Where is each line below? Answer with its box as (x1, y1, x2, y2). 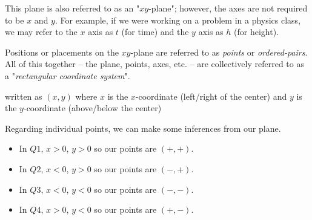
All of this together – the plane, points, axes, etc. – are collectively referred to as (5, 57, 304, 70)
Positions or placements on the (5, 45, 119, 58)
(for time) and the (121, 25, 189, 38)
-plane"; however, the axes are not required (148, 2, 308, 14)
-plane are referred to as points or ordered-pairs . (130, 45, 308, 58)
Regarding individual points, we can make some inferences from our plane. (5, 121, 281, 134)
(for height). (234, 25, 279, 38)
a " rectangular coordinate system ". (5, 69, 130, 82)
